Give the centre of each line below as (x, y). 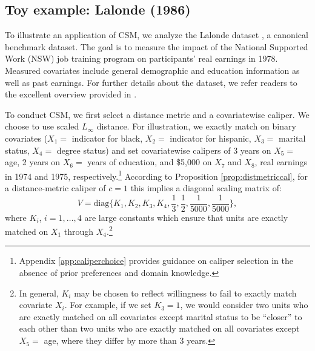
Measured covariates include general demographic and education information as (152, 70)
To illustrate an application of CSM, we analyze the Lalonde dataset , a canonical (157, 35)
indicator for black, (107, 138)
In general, (39, 293)
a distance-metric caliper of (55, 187)
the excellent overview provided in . (71, 94)
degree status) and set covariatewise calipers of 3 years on (164, 150)
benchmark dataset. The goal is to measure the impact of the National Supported (157, 46)
